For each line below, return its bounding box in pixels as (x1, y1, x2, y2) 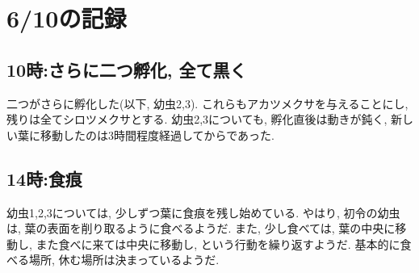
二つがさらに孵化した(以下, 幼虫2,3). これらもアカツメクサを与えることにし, (6, 94, 409, 111)
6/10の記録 (6, 2, 127, 35)
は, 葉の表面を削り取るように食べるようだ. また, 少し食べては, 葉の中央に (6, 220, 396, 237)
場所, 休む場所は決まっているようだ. (28, 251, 220, 268)
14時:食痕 (6, 166, 82, 191)
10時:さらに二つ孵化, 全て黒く (6, 57, 247, 82)
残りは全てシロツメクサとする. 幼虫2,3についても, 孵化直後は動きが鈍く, (6, 111, 388, 128)
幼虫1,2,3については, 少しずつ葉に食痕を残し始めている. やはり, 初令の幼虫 (6, 204, 400, 220)
